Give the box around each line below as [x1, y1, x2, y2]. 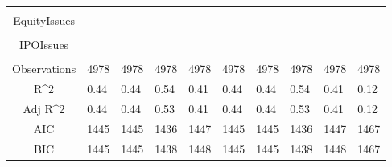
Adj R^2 [23, 100, 65, 116]
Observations [12, 60, 76, 77]
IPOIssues [19, 36, 69, 53]
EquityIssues [13, 12, 75, 28]
